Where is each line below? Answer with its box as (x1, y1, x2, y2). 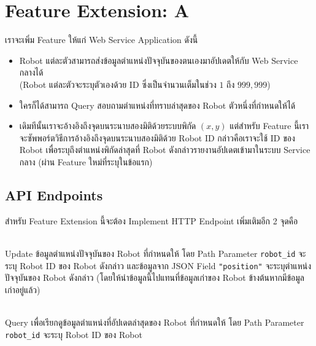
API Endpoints (5, 185, 103, 204)
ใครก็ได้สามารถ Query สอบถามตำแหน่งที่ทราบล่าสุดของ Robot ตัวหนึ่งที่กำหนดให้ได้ (19, 98, 296, 111)
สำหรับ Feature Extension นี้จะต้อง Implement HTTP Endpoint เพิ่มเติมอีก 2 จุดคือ (5, 214, 298, 227)
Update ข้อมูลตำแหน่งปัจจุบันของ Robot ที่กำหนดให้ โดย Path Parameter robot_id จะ (5, 246, 306, 259)
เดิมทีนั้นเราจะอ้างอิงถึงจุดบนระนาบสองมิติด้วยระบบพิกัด (19, 119, 196, 132)
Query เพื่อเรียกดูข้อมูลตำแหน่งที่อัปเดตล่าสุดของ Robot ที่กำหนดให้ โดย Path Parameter (5, 315, 304, 328)
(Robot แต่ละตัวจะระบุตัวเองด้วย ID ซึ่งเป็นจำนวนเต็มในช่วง (19, 77, 217, 90)
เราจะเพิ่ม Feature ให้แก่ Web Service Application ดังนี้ (5, 33, 198, 46)
